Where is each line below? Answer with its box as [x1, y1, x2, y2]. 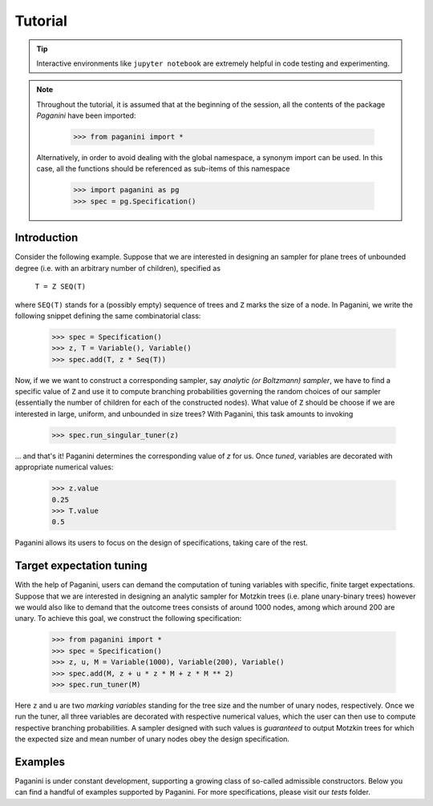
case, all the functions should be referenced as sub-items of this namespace [36, 164, 290, 174]
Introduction [14, 231, 79, 244]
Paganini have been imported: [36, 111, 136, 120]
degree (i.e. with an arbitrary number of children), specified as [14, 263, 221, 272]
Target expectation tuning [14, 559, 148, 573]
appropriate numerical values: [14, 462, 114, 472]
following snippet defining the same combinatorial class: [14, 311, 201, 320]
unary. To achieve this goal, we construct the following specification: [14, 614, 242, 623]
